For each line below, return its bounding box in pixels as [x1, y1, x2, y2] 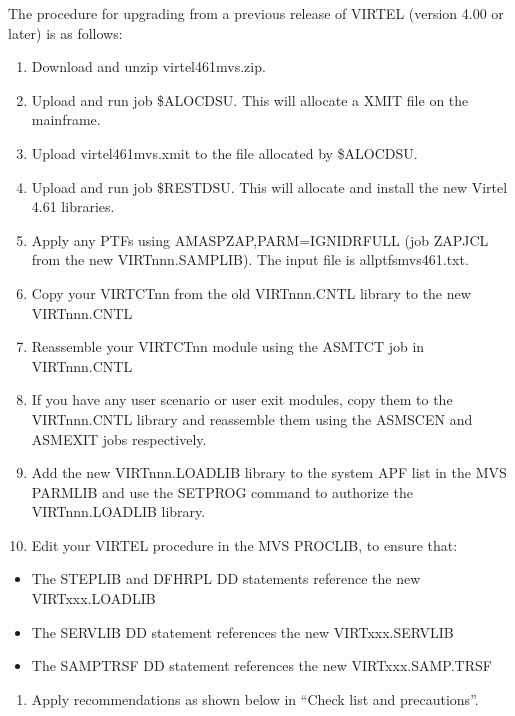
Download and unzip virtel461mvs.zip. [31, 56, 266, 77]
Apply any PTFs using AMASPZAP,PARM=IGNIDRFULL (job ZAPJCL [31, 229, 489, 250]
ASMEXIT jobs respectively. [31, 428, 207, 449]
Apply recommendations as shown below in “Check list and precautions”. [31, 688, 479, 709]
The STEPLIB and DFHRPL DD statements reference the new [31, 568, 421, 589]
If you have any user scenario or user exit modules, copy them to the [31, 389, 453, 410]
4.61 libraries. [31, 196, 115, 217]
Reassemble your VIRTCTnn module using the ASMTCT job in [31, 336, 425, 357]
